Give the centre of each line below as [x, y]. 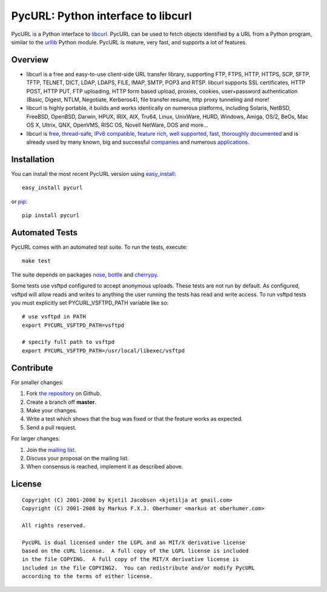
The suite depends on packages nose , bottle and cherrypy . [85, 274]
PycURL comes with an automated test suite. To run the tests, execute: [99, 247]
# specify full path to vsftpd [68, 342]
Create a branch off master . [61, 402]
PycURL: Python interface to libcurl [101, 16]
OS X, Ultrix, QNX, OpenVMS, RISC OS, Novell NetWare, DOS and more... [117, 125]
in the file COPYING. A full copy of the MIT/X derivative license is [130, 559]
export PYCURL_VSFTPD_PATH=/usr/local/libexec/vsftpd [103, 351]
